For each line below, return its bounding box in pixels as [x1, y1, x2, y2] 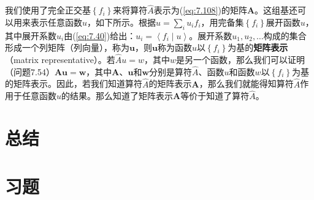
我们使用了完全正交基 [5, 4, 91, 17]
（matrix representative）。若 [5, 53, 115, 66]
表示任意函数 [30, 15, 82, 28]
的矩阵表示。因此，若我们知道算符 [5, 77, 142, 90]
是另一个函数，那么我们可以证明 [176, 53, 305, 66]
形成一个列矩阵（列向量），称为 [5, 41, 129, 54]
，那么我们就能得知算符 [199, 77, 294, 90]
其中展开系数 [5, 29, 56, 42]
